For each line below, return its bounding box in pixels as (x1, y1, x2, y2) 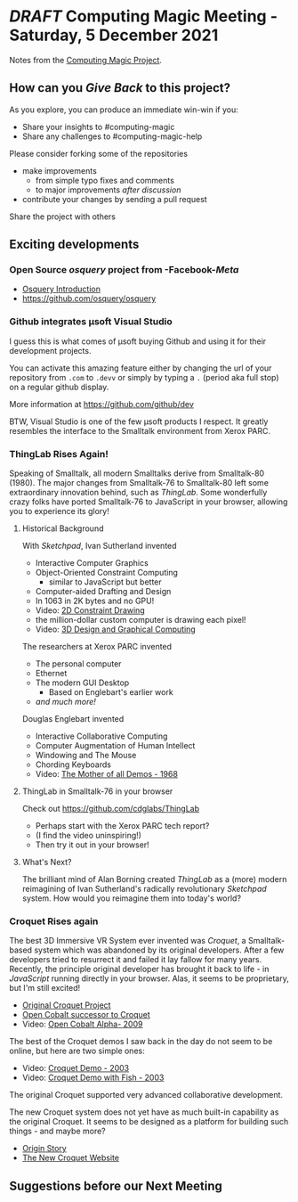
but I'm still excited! (9, 983, 81, 993)
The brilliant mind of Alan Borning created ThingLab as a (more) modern (21, 874, 287, 885)
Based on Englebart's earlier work (48, 687, 173, 698)
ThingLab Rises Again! (9, 447, 109, 460)
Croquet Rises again (9, 915, 99, 928)
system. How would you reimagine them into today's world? (21, 893, 242, 904)
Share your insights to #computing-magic (21, 121, 175, 132)
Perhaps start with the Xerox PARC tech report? (35, 821, 210, 831)
